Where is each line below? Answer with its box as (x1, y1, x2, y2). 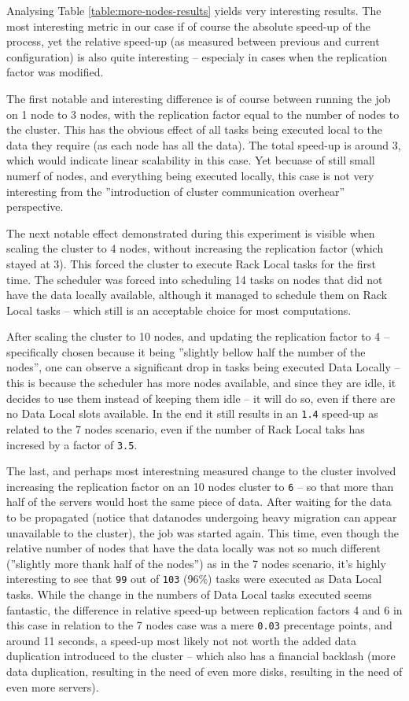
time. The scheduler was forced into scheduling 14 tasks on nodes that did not (6, 271, 383, 287)
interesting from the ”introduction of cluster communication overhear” (6, 183, 345, 199)
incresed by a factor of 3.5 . (6, 436, 138, 452)
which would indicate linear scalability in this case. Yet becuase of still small (6, 152, 375, 168)
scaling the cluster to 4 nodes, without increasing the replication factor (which (6, 240, 384, 256)
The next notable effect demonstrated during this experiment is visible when (6, 224, 375, 241)
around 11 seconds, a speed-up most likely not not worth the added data (6, 632, 356, 648)
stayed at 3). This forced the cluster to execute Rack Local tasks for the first (6, 255, 376, 271)
